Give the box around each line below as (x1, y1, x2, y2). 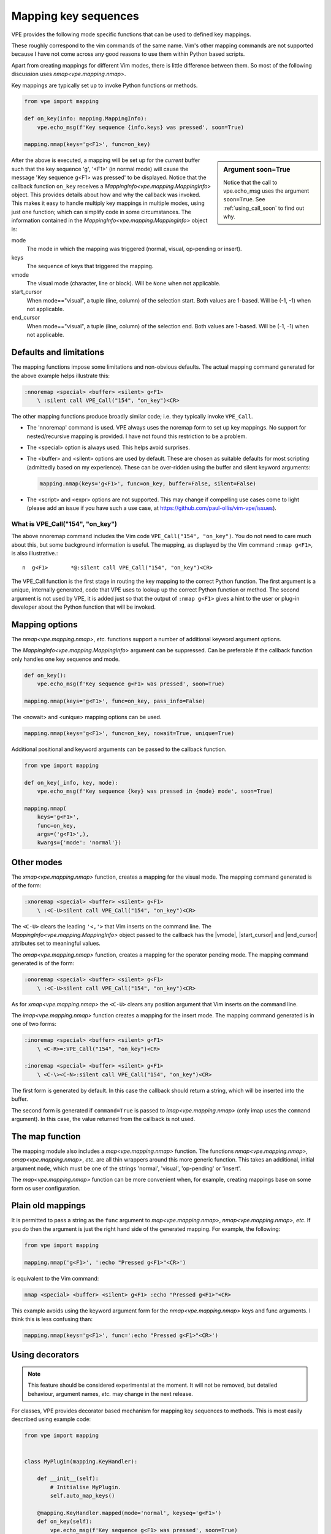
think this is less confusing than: (11, 1315, 93, 1322)
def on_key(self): (37, 1518, 93, 1525)
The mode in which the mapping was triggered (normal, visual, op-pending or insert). (26, 245, 242, 253)
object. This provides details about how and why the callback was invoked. (11, 191, 201, 198)
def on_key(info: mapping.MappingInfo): (24, 115, 147, 122)
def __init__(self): (37, 1475, 99, 1482)
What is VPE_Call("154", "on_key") (11, 519, 118, 528)
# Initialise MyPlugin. (50, 1484, 122, 1490)
